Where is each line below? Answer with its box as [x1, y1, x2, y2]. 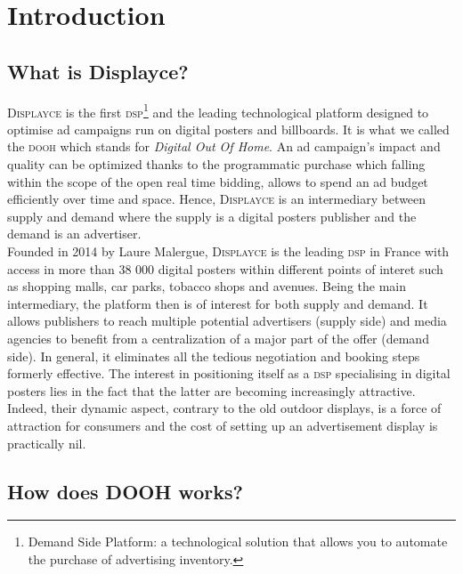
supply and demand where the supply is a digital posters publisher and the [7, 206, 417, 225]
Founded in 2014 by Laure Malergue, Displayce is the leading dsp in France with [7, 241, 450, 260]
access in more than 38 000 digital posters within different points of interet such [7, 259, 443, 278]
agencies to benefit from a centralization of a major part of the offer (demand [7, 328, 429, 347]
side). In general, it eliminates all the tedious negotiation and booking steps [7, 346, 420, 365]
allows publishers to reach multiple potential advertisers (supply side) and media [7, 311, 447, 330]
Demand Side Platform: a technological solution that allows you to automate [28, 532, 448, 551]
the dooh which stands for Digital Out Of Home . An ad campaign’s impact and [7, 137, 441, 156]
